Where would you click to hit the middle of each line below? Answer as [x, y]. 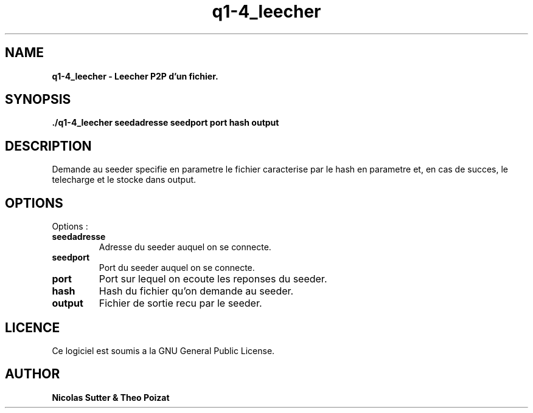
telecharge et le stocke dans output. [124, 180]
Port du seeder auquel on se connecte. [177, 268]
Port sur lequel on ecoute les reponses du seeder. [213, 279]
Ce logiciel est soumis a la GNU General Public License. [163, 350]
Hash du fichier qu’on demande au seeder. [196, 291]
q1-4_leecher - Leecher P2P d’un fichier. [135, 76]
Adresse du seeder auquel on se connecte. [185, 247]
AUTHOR [33, 374]
